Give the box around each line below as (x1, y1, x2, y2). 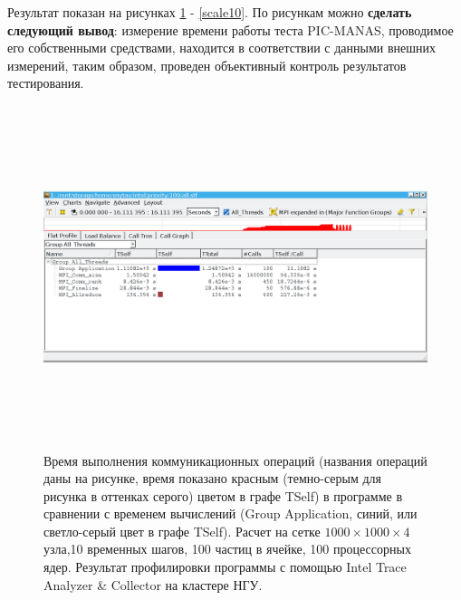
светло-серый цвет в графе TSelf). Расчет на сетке (43, 521, 321, 540)
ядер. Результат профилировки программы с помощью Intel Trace (43, 557, 407, 576)
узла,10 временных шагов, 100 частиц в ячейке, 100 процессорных (43, 539, 411, 558)
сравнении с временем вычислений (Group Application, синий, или (43, 504, 418, 523)
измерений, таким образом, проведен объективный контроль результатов (7, 55, 407, 74)
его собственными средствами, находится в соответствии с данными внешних (7, 38, 437, 57)
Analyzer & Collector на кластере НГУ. (43, 575, 263, 594)
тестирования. (7, 73, 84, 92)
